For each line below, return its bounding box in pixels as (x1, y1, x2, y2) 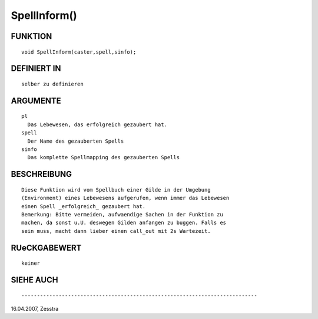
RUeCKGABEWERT (11, 242, 82, 253)
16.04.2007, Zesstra (11, 305, 59, 312)
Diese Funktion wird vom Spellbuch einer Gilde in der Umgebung (21, 186, 211, 193)
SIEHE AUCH (11, 275, 58, 285)
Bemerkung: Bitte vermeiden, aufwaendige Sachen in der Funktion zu (21, 211, 223, 218)
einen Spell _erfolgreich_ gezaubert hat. (21, 203, 146, 209)
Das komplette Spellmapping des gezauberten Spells (27, 154, 180, 161)
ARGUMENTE (11, 96, 61, 106)
